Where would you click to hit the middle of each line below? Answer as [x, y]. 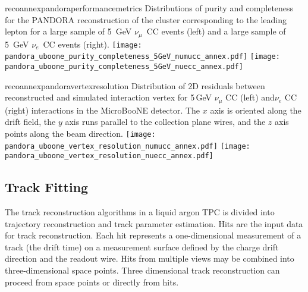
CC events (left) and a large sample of [216, 31]
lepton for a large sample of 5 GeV [68, 31]
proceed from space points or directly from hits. [92, 282]
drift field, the [30, 122]
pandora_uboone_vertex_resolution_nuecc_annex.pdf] [109, 156]
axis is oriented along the [256, 110]
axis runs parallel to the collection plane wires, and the [165, 122]
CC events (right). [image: [92, 44]
